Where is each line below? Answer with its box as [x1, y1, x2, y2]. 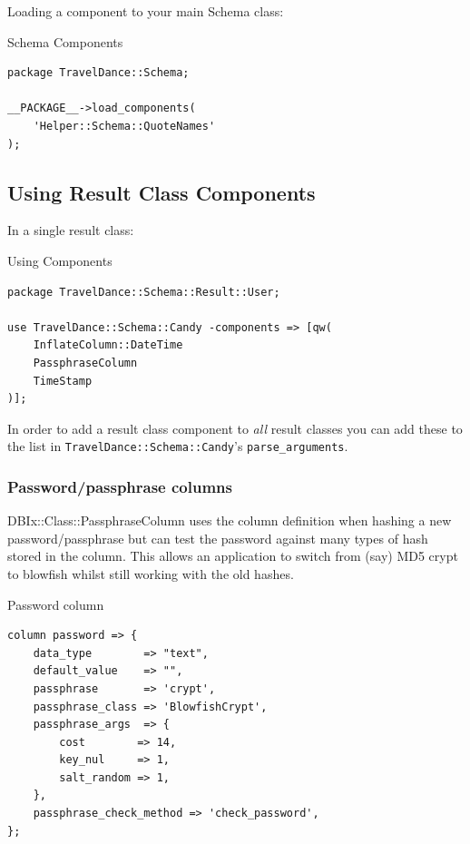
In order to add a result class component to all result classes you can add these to [7, 418, 463, 437]
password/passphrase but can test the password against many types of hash [7, 528, 428, 547]
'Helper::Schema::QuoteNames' [33, 119, 216, 132]
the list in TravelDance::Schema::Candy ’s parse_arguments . [7, 437, 348, 456]
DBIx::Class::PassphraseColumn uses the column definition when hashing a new [7, 511, 452, 530]
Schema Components [7, 32, 123, 51]
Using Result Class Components [7, 178, 316, 206]
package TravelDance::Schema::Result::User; [7, 285, 280, 299]
